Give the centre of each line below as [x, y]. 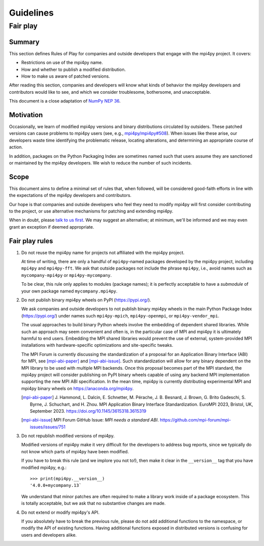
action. [16, 147]
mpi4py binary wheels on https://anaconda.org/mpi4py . [77, 388]
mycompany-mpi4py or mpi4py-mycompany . [66, 275]
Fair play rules [31, 241]
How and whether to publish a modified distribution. [74, 69]
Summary [24, 42]
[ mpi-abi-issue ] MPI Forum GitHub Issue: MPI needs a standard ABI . [90, 420]
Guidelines [31, 13]
